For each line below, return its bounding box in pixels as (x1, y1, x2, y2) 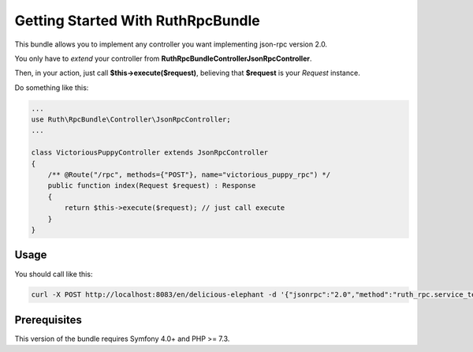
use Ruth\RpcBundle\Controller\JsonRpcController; (31, 115, 232, 124)
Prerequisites (14, 313, 82, 327)
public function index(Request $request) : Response (47, 182, 256, 190)
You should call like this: (14, 269, 93, 279)
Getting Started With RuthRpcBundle (14, 12, 260, 29)
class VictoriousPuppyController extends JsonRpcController (31, 148, 269, 157)
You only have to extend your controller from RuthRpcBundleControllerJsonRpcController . (14, 54, 312, 63)
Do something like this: (14, 83, 89, 92)
